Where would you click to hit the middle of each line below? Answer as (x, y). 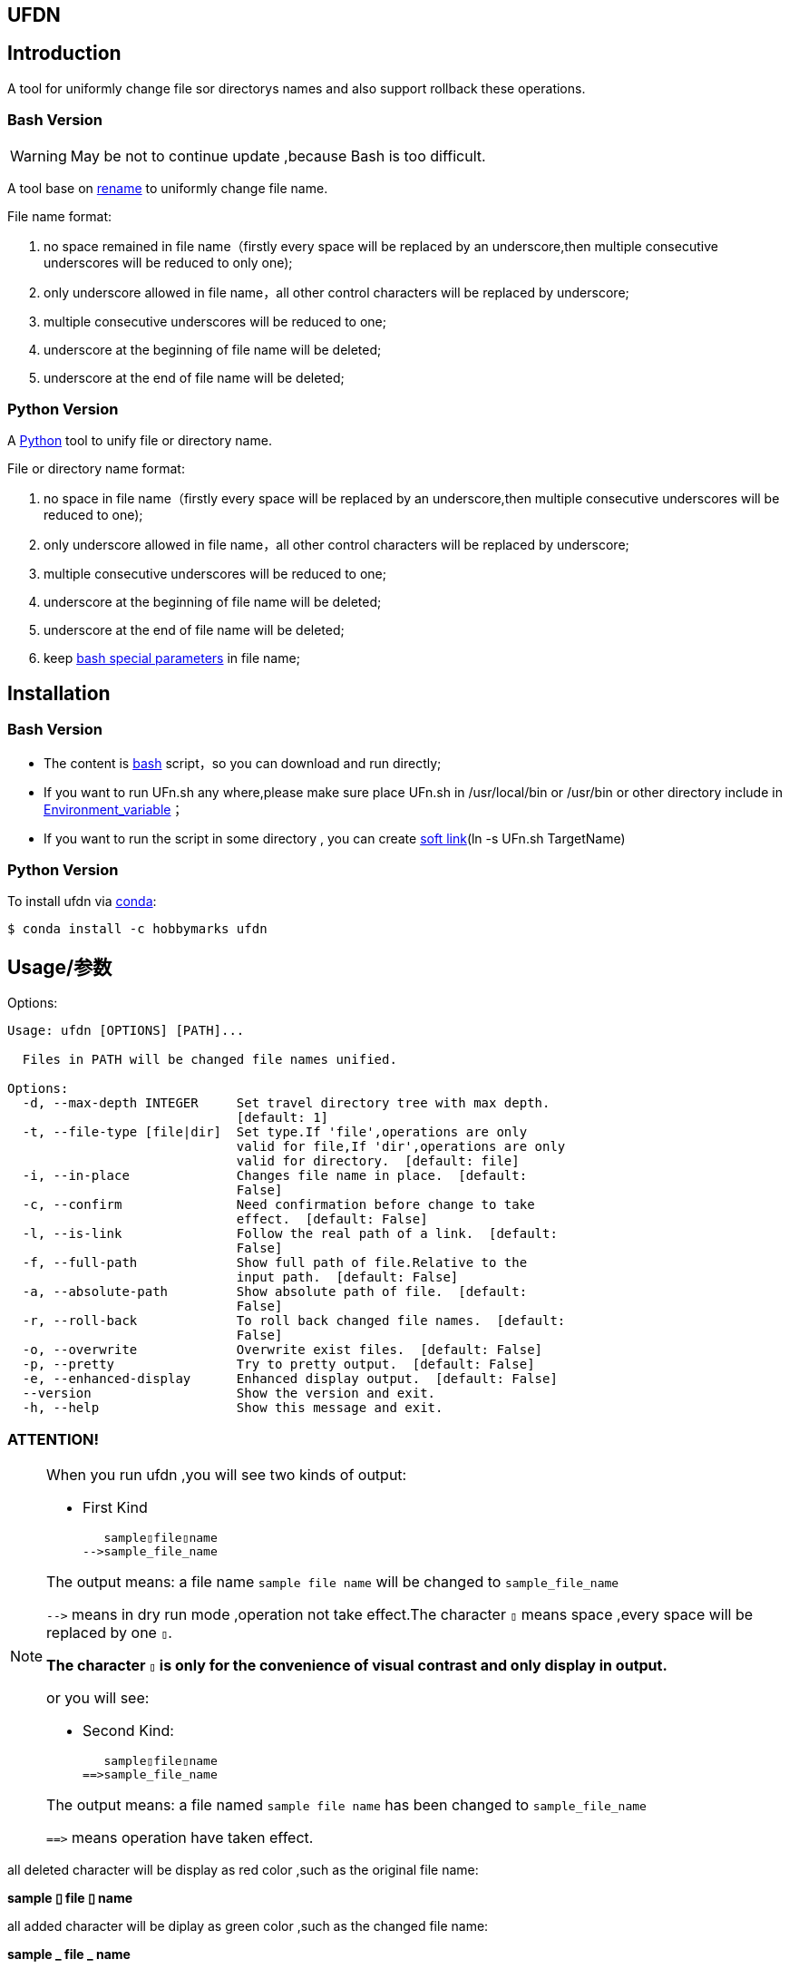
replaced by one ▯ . (109, 1632)
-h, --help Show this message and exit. (233, 1408)
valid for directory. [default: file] (378, 1161)
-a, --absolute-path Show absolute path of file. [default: (275, 1292)
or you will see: (98, 1697)
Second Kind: (128, 1730)
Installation (59, 693)
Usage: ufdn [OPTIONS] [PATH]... (126, 1031)
